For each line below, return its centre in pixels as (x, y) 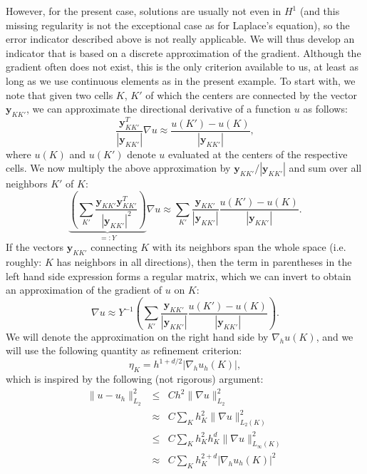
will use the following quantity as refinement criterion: (124, 350)
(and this (320, 11)
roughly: (24, 262)
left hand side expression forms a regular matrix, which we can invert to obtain (179, 275)
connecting (114, 247)
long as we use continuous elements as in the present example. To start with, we (181, 80)
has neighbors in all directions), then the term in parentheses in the (204, 262)
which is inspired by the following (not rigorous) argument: (135, 379)
